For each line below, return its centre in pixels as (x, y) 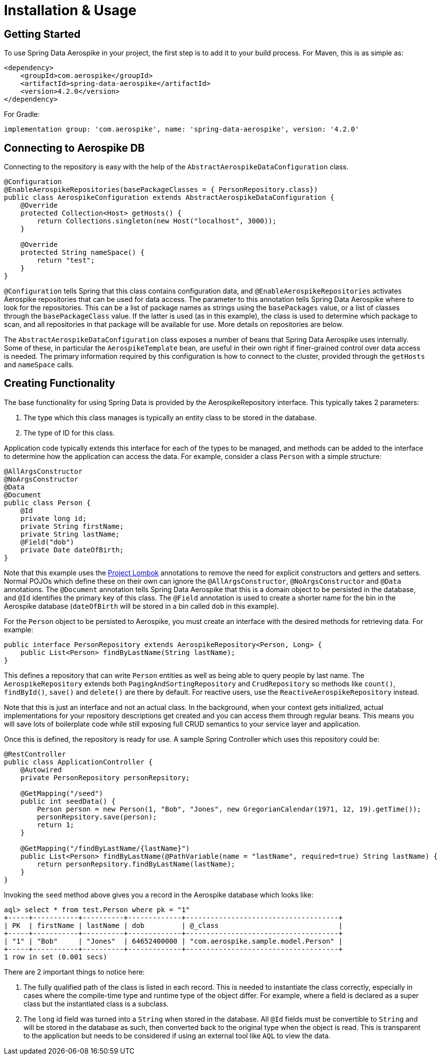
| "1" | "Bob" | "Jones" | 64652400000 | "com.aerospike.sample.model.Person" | (173, 941)
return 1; (56, 825)
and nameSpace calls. (39, 365)
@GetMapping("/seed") (62, 793)
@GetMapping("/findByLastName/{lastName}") (105, 848)
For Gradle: (22, 114)
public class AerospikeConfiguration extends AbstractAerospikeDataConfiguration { (169, 198)
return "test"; (66, 260)
